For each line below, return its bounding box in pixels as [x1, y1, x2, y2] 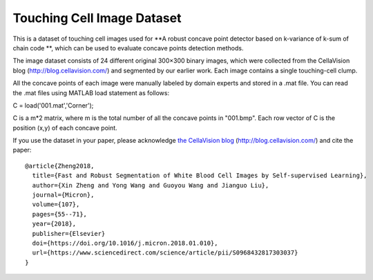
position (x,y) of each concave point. [12, 123, 117, 132]
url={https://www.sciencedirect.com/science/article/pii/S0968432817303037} [32, 249, 298, 257]
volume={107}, [32, 201, 80, 208]
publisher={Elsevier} [32, 230, 106, 237]
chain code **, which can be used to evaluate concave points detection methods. [12, 43, 244, 52]
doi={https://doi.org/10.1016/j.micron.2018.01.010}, [32, 239, 218, 247]
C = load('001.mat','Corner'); [12, 101, 94, 110]
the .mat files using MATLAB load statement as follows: [12, 88, 169, 97]
